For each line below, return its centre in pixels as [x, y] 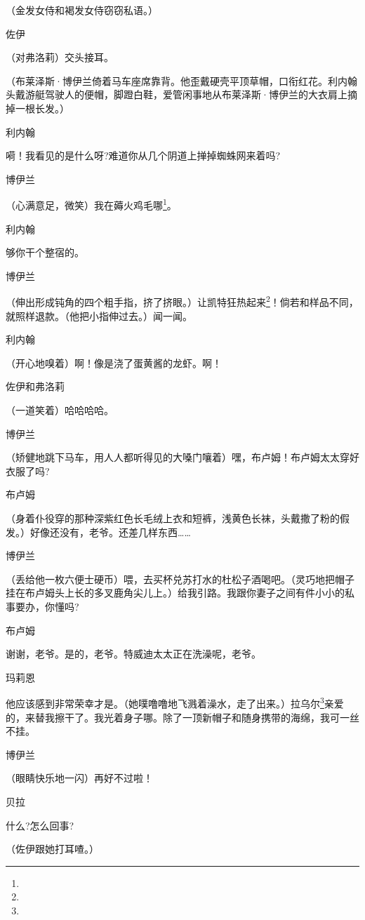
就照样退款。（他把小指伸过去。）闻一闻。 [99, 315]
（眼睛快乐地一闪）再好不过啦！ [79, 778]
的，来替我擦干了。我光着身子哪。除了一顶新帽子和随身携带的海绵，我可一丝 [182, 717]
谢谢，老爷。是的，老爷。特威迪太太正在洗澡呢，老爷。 [133, 654]
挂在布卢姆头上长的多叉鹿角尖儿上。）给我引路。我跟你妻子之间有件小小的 [175, 593]
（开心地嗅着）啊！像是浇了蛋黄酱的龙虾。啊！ [114, 362]
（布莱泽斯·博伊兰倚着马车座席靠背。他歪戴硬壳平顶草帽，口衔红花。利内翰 [181, 80]
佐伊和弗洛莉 [35, 386]
